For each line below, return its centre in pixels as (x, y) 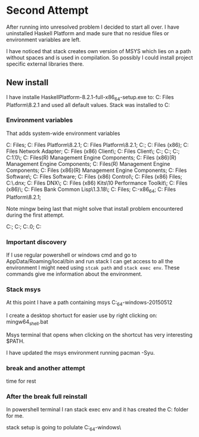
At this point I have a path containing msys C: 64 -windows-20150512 (89, 303)
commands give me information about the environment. (74, 274)
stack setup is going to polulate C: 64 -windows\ (64, 428)
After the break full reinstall (47, 396)
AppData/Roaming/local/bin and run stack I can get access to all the (90, 261)
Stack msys (24, 289)
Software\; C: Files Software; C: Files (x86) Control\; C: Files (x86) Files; (94, 176)
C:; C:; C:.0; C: (24, 226)
